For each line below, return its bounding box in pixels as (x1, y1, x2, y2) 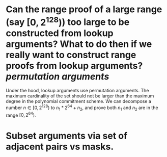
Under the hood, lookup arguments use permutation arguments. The (6, 88, 149, 94)
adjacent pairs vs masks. (6, 141, 114, 152)
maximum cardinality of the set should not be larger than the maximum (6, 93, 154, 99)
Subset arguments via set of (6, 130, 128, 141)
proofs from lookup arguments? (6, 60, 143, 71)
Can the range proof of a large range (6, 4, 162, 15)
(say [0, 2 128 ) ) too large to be (6, 14, 130, 28)
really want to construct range (6, 49, 136, 61)
